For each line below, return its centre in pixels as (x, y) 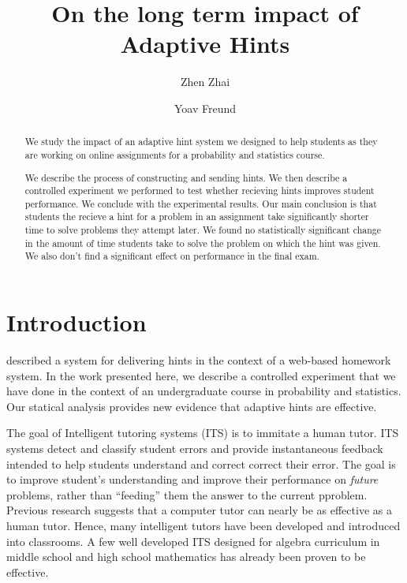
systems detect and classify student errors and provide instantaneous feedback (195, 448)
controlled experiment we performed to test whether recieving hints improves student (200, 191)
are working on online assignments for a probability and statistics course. (175, 154)
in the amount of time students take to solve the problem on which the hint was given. (203, 243)
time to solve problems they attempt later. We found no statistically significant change (203, 230)
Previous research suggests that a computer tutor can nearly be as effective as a (199, 510)
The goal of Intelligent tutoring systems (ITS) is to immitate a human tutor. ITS (203, 433)
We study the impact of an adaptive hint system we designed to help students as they (201, 142)
